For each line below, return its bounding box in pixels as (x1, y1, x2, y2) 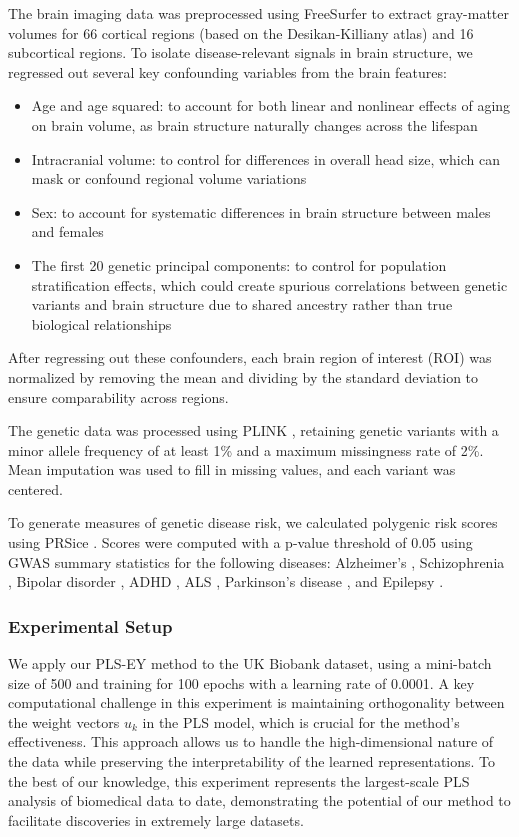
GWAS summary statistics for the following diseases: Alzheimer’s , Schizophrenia (8, 551, 505, 572)
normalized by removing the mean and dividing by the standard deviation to (8, 366, 479, 387)
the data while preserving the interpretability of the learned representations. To (8, 751, 496, 772)
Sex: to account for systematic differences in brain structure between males (31, 201, 491, 222)
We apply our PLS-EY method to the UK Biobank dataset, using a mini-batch (8, 653, 492, 674)
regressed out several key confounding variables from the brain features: (8, 61, 447, 82)
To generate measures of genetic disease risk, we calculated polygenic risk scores (8, 512, 498, 533)
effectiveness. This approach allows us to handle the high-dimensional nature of (8, 731, 494, 752)
